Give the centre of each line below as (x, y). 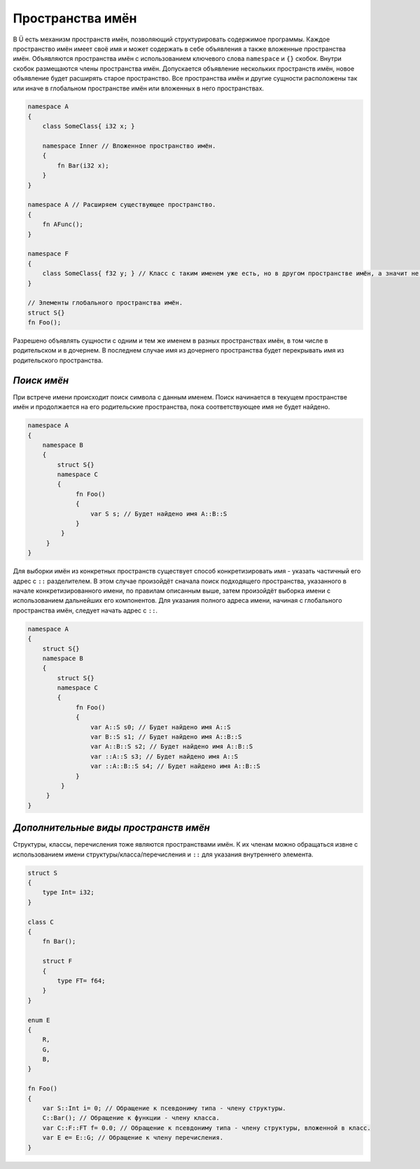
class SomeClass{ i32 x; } (89, 127)
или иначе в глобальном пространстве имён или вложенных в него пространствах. (139, 88)
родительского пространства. (58, 360)
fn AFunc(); (63, 225)
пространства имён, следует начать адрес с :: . (85, 610)
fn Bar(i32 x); (83, 165)
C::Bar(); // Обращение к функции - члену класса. (131, 1118)
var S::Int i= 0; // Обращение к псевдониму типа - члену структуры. (164, 1108)
